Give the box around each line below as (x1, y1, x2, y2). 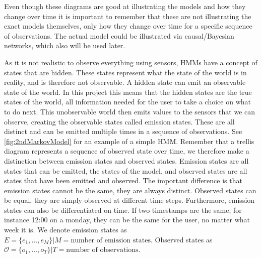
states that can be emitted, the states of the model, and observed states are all (4, 165, 247, 176)
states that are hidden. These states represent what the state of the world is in (4, 67, 247, 77)
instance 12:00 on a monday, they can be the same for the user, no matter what (4, 214, 250, 225)
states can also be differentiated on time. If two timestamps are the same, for (4, 204, 242, 215)
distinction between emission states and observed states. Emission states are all (4, 155, 249, 166)
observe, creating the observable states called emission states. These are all (4, 116, 235, 126)
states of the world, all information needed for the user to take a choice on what (4, 96, 251, 107)
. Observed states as (150, 234, 213, 244)
